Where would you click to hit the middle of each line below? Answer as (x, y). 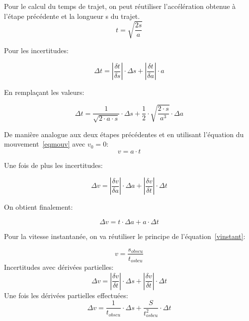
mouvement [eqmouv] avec (45, 144)
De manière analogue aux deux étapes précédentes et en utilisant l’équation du (124, 134)
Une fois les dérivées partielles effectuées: (66, 295)
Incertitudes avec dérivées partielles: (59, 267)
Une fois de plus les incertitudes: (53, 165)
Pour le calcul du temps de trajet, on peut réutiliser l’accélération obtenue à (120, 6)
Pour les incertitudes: (36, 50)
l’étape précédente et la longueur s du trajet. (72, 16)
